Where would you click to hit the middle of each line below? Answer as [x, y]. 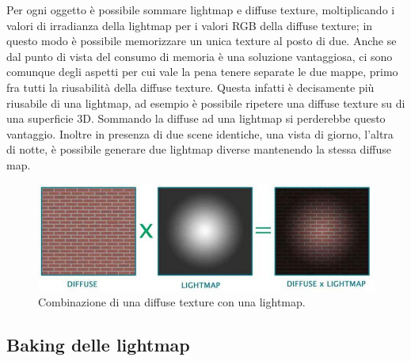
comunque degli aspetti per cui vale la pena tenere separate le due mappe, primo [202, 72]
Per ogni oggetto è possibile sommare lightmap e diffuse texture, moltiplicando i [201, 9]
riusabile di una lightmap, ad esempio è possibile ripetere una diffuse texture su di [206, 103]
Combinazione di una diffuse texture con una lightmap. [172, 302]
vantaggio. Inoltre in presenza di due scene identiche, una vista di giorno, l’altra [200, 133]
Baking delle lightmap [98, 345]
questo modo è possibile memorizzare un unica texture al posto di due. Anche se [202, 41]
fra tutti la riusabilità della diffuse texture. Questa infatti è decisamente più [190, 87]
